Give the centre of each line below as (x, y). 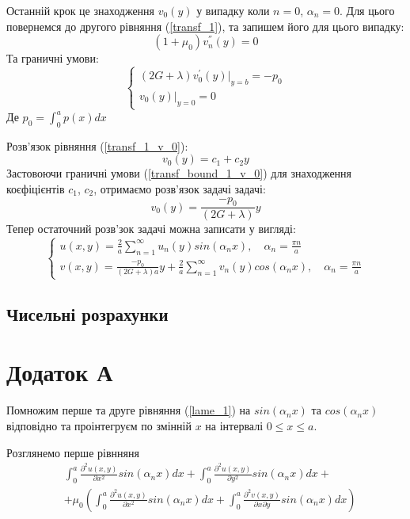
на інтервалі (234, 426)
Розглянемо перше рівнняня (73, 452)
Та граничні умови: (53, 58)
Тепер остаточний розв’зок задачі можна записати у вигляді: (151, 229)
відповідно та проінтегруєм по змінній (99, 426)
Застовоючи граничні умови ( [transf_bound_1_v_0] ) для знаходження (179, 173)
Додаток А (60, 372)
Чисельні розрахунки (87, 313)
